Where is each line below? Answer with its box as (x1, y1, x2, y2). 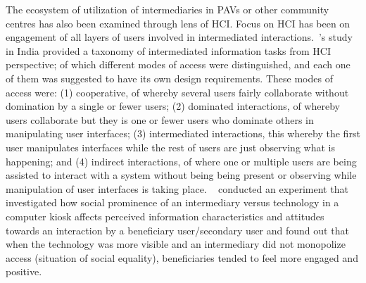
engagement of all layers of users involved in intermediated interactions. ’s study (6, 30, 353, 44)
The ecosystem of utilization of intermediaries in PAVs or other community (6, 2, 329, 16)
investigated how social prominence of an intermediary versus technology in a (6, 195, 339, 210)
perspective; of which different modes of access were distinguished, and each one (6, 57, 351, 72)
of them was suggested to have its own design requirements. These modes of (6, 70, 333, 85)
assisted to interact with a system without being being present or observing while (6, 168, 357, 182)
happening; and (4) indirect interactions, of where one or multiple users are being (6, 153, 357, 168)
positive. (6, 264, 42, 279)
